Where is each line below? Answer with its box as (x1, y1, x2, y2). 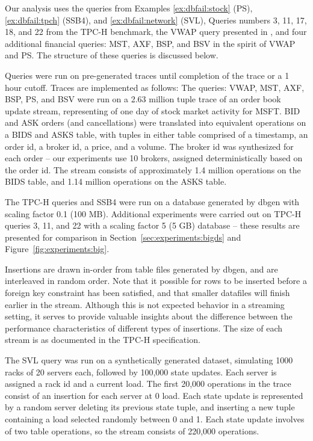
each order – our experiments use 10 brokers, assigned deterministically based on (5, 152, 303, 164)
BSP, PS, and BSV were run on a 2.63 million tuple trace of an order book (5, 93, 281, 105)
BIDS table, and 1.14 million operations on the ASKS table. (5, 175, 227, 188)
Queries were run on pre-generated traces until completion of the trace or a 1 (5, 69, 290, 81)
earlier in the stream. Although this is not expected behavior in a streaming (5, 298, 285, 310)
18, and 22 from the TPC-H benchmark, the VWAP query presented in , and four (5, 25, 307, 38)
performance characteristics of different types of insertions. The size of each (5, 321, 283, 334)
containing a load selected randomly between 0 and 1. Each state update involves (5, 413, 305, 425)
